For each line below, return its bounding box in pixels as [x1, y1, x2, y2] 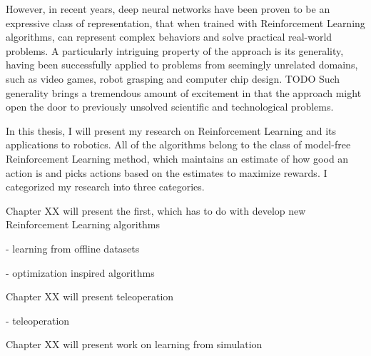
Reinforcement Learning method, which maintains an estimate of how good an [6, 151, 349, 166]
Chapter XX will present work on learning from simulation [6, 337, 263, 352]
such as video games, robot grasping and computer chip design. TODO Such [6, 71, 340, 86]
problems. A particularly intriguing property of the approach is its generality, [6, 43, 344, 58]
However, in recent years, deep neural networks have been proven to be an [6, 1, 330, 16]
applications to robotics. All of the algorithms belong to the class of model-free [6, 137, 351, 152]
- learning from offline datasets [6, 240, 140, 255]
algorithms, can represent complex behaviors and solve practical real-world [6, 29, 332, 44]
